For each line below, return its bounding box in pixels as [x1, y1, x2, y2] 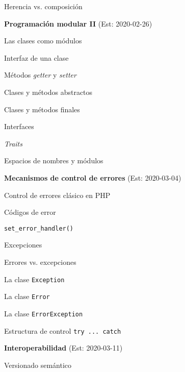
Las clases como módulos [4, 35, 82, 46]
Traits [4, 138, 22, 148]
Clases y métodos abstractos [4, 86, 93, 97]
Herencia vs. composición [4, 1, 83, 11]
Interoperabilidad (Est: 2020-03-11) [4, 342, 123, 353]
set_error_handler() [4, 225, 74, 232]
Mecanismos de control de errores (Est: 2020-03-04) [4, 172, 181, 183]
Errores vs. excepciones [4, 256, 76, 267]
